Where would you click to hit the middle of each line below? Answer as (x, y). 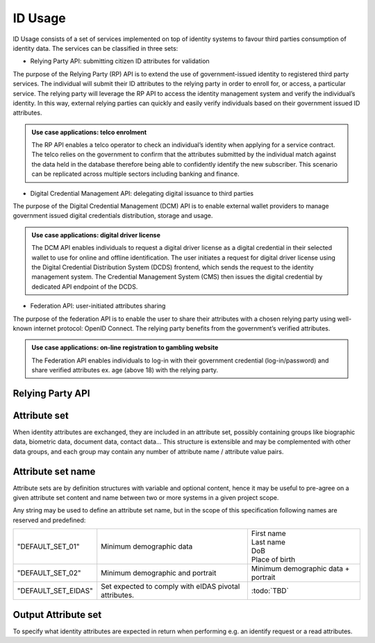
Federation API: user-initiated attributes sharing (98, 306)
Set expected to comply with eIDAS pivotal (170, 587)
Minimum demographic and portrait (159, 573)
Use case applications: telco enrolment (89, 132)
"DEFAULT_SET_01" (48, 546)
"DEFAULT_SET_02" (49, 573)
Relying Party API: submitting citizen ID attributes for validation (120, 61)
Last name (268, 542)
